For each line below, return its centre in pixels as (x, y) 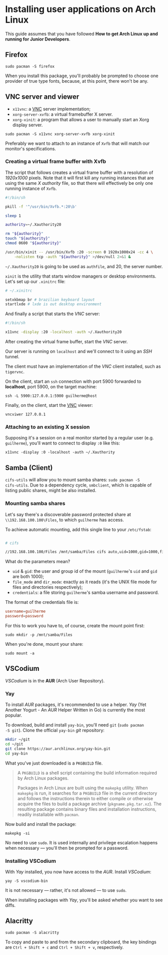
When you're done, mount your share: (44, 644)
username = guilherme (25, 612)
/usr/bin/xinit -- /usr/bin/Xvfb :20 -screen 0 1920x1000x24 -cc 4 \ (79, 252)
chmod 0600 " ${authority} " (33, 243)
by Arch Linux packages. (43, 778)
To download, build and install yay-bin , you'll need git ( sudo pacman (74, 725)
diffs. (10, 905)
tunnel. (12, 357)
